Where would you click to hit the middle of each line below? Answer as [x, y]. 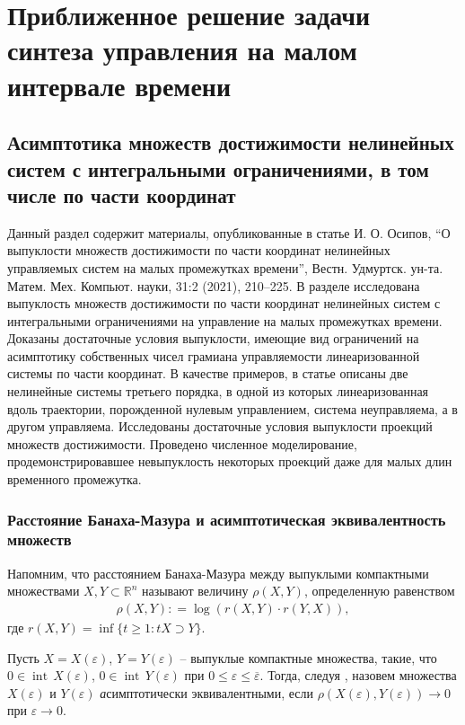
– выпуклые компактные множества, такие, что [308, 657]
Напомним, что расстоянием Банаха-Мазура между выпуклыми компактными [218, 573]
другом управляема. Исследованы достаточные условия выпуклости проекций [220, 426]
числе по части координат [122, 195]
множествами [44, 591]
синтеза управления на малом [182, 50]
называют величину [195, 591]
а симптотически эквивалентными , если [206, 692]
